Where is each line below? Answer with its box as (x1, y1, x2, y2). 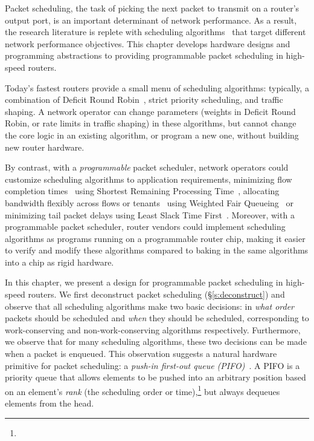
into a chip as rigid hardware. (5, 255, 114, 268)
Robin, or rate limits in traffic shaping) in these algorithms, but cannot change (5, 117, 296, 129)
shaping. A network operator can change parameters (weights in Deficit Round (5, 105, 296, 117)
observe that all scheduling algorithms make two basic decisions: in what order (5, 299, 295, 312)
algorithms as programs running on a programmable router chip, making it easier (5, 232, 306, 244)
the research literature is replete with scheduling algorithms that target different (5, 25, 306, 38)
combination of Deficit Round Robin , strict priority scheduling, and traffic (5, 93, 283, 106)
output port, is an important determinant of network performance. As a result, (5, 13, 297, 26)
